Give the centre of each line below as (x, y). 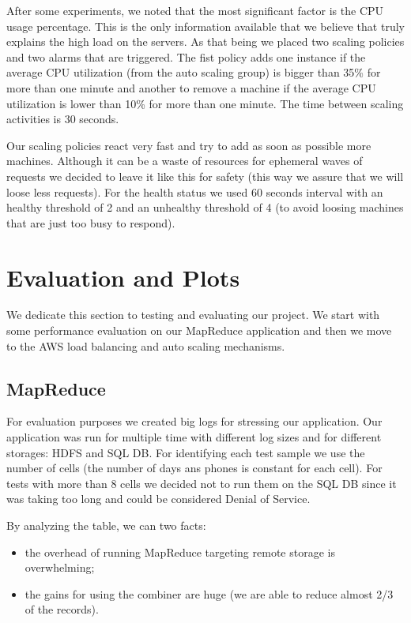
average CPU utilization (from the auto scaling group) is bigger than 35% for (194, 72)
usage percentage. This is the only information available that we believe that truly (205, 26)
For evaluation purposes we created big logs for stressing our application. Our (194, 421)
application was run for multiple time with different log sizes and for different (194, 437)
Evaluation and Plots (123, 277)
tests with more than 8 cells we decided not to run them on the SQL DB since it (202, 483)
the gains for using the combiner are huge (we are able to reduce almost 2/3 (209, 593)
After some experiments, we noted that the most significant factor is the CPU (195, 10)
